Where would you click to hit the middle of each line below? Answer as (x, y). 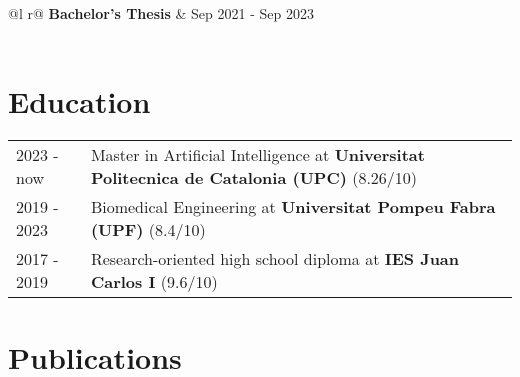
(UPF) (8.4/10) (148, 230)
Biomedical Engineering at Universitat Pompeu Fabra (293, 207)
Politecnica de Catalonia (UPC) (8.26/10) (254, 178)
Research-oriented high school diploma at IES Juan (275, 259)
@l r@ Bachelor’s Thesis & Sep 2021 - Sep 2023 (161, 13)
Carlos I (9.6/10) (154, 282)
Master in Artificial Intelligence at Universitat (257, 155)
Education (79, 101)
